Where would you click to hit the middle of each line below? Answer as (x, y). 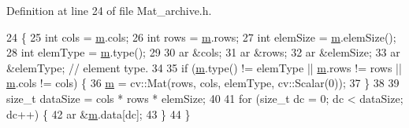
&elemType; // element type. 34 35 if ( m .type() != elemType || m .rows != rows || (204, 67)
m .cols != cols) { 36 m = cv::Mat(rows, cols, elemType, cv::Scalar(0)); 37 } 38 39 (203, 83)
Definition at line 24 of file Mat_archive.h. (109, 10)
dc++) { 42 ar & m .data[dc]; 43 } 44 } (99, 113)
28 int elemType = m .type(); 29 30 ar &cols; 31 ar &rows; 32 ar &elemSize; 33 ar (203, 52)
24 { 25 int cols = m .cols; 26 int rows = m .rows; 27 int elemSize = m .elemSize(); (201, 37)
